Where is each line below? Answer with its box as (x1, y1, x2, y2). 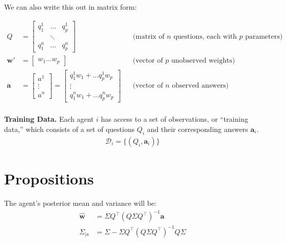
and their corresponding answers (147, 124, 248, 134)
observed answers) (172, 82, 229, 90)
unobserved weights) (171, 57, 235, 65)
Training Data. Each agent (4, 114, 94, 124)
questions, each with (173, 33, 237, 40)
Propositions (4, 168, 94, 189)
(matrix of (133, 33, 165, 40)
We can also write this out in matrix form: (4, 2, 137, 12)
